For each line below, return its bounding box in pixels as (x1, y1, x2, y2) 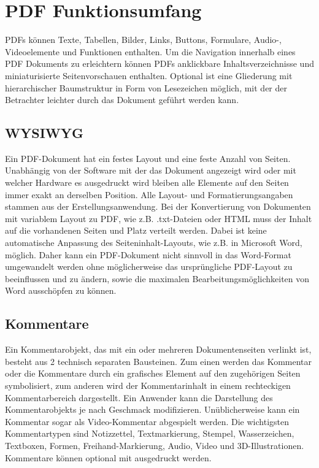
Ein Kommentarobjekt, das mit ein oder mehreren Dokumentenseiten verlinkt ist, (5, 343, 312, 356)
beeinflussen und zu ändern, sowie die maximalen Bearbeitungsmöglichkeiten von (5, 272, 310, 285)
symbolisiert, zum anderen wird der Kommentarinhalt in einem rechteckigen (5, 379, 291, 391)
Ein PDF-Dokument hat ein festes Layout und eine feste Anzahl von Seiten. (5, 152, 291, 164)
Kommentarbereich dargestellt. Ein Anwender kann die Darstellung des (5, 391, 273, 404)
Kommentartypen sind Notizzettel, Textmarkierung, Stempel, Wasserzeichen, (5, 427, 294, 440)
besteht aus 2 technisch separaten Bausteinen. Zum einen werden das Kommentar (5, 355, 312, 367)
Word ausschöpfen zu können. (5, 284, 117, 297)
